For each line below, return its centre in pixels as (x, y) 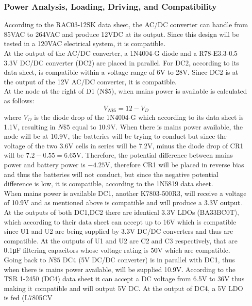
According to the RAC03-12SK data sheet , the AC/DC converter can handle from (126, 24)
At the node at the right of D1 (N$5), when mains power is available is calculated (126, 91)
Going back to (25, 259)
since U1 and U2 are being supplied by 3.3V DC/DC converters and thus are (118, 231)
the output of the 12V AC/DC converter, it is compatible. (90, 81)
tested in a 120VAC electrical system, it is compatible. (85, 43)
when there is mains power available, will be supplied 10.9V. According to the (120, 269)
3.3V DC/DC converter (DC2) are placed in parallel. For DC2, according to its (122, 62)
